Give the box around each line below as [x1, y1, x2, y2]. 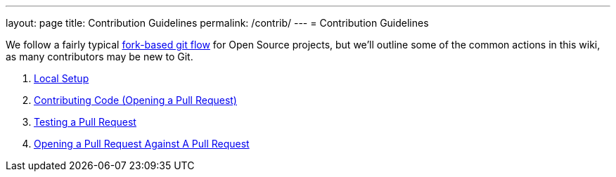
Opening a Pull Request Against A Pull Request [34, 138, 250, 150]
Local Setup [34, 72, 89, 84]
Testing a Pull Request [34, 116, 136, 128]
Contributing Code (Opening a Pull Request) [34, 94, 237, 106]
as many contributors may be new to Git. [6, 51, 193, 63]
